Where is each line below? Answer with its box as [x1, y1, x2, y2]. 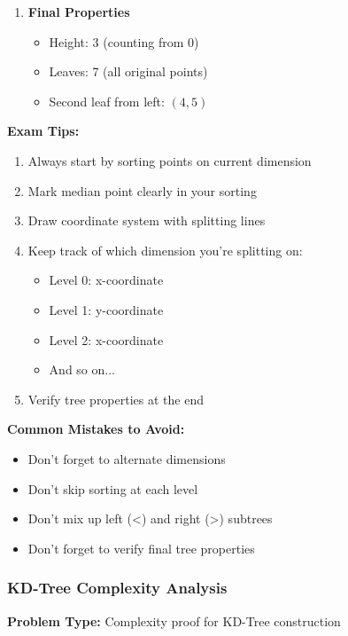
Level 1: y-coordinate [49, 300, 164, 318]
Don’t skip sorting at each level [27, 479, 198, 498]
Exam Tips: [7, 122, 80, 140]
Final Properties [27, 3, 130, 20]
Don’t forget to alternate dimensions [27, 449, 226, 467]
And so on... [49, 360, 115, 379]
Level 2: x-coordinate [49, 330, 164, 349]
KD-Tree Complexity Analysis [7, 577, 228, 599]
